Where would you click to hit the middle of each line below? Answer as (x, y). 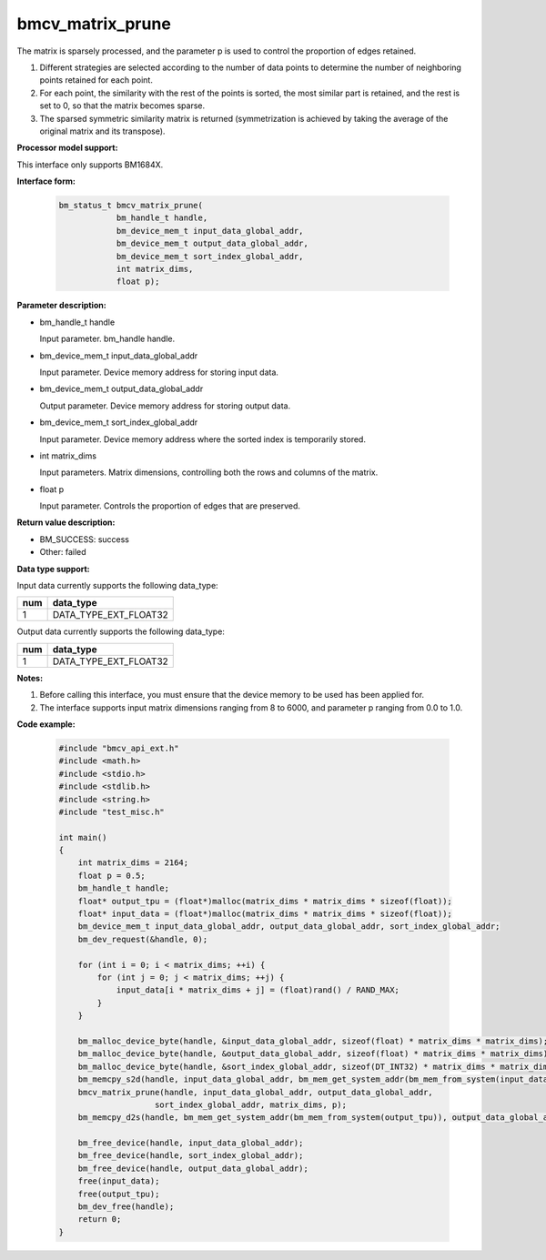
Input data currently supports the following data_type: (117, 586)
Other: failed (63, 552)
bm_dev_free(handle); (126, 1207)
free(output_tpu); (119, 1194)
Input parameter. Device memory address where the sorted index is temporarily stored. (202, 439)
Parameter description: (61, 306)
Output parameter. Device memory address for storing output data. (165, 406)
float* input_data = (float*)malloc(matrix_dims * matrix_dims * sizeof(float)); (265, 914)
